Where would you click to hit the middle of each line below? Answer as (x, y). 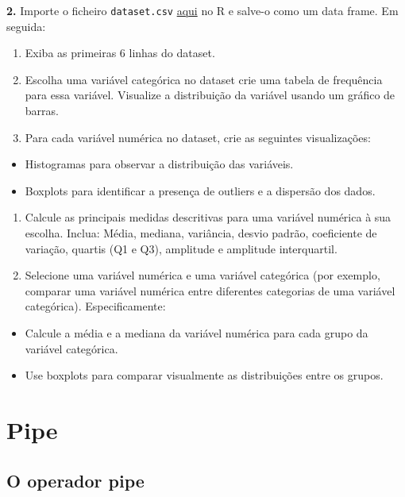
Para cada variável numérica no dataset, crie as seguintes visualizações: (198, 137)
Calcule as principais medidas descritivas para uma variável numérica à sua (208, 217)
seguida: (26, 26)
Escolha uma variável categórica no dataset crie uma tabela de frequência (204, 79)
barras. (42, 111)
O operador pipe (75, 480)
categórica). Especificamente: (95, 306)
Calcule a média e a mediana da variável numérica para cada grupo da (197, 332)
